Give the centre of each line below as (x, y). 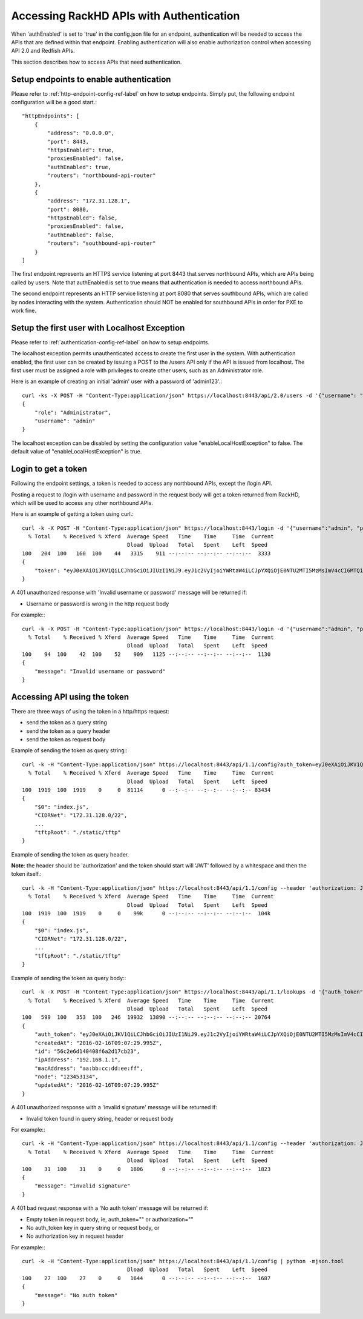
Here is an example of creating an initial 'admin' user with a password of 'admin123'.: (117, 381)
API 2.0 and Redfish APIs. (43, 51)
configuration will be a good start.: (54, 102)
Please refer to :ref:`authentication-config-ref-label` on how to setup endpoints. (110, 342)
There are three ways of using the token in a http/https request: (90, 711)
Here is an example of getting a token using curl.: (73, 514)
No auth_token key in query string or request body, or (93, 1227)
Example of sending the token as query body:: (69, 978)
